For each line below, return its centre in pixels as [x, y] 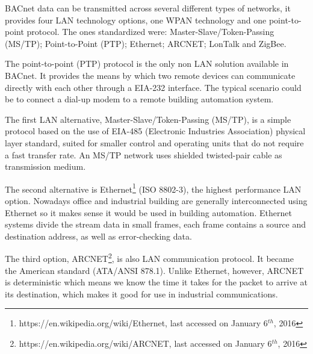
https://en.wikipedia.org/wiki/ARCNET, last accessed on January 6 [145, 343]
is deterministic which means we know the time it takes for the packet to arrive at [156, 282]
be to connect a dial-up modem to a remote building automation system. [139, 99]
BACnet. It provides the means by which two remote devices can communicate [150, 75]
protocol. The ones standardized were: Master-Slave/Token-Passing [150, 32]
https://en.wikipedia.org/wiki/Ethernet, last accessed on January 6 [143, 323]
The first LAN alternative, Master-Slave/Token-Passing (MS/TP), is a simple [148, 119]
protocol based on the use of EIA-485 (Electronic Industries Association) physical [155, 131]
